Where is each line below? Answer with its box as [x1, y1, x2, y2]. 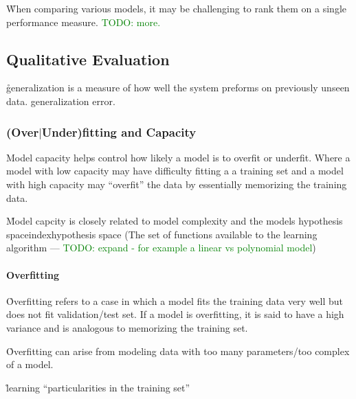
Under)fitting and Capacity [41, 123, 197, 140]
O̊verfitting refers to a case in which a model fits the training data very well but [6, 293, 344, 308]
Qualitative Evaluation [6, 48, 170, 69]
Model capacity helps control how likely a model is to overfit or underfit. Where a [6, 150, 351, 164]
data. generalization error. [6, 93, 115, 108]
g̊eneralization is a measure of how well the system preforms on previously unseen [6, 80, 350, 95]
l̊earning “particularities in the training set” [6, 380, 190, 394]
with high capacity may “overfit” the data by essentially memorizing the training [6, 177, 347, 192]
